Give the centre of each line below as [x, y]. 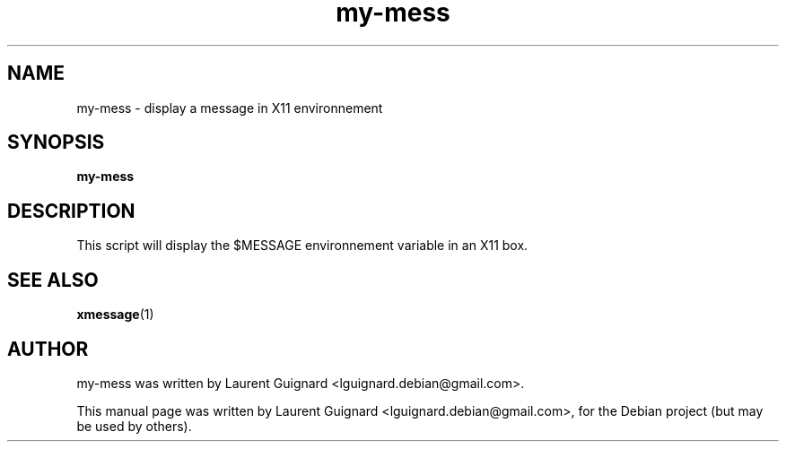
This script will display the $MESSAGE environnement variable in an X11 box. [302, 246]
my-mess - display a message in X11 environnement [230, 108]
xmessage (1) [115, 315]
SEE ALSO [53, 280]
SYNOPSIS [56, 142]
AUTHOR [48, 349]
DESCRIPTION [71, 211]
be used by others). [134, 426]
